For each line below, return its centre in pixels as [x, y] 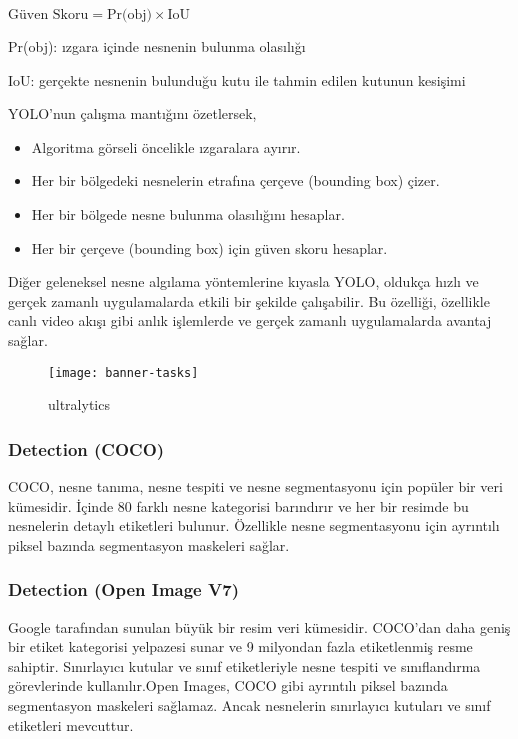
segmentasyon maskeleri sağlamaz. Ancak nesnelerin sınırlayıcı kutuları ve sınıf [249, 704]
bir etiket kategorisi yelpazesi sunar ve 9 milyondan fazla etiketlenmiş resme [240, 646]
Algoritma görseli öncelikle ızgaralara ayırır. [166, 146]
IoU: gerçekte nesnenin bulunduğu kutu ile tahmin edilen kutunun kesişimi [237, 79]
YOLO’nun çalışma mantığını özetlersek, [132, 113]
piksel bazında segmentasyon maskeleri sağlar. [149, 544]
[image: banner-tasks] [123, 372]
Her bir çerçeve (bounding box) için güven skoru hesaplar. [209, 247]
